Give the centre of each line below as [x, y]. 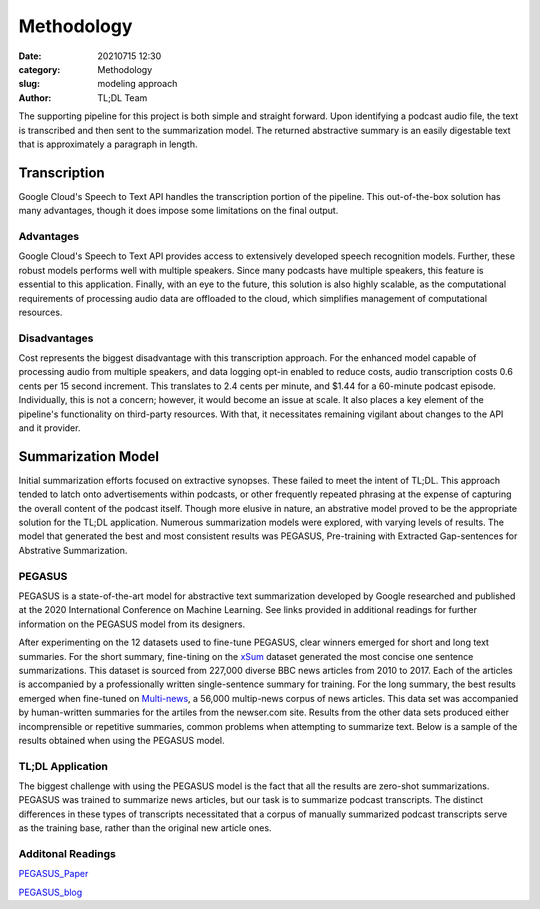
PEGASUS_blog [50, 892]
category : [39, 69]
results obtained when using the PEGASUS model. [121, 740]
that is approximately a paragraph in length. [108, 144]
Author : [35, 97]
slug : [29, 84]
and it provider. [49, 427]
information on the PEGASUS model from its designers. [131, 624]
